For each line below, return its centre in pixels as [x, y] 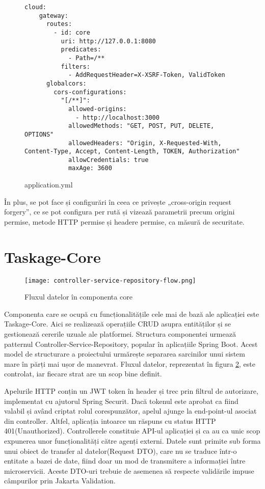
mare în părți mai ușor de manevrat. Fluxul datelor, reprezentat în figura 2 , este [130, 363]
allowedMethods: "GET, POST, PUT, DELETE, [141, 126]
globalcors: [66, 83]
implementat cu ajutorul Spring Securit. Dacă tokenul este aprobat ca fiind [121, 401]
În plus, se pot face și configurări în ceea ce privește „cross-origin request [118, 201]
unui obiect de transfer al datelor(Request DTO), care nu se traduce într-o [121, 451]
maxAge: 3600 [90, 168]
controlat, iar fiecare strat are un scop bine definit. [83, 374]
